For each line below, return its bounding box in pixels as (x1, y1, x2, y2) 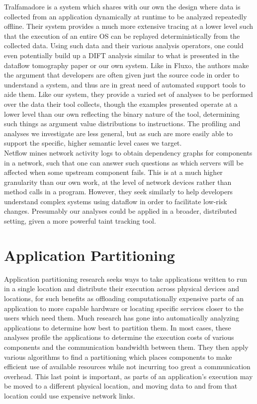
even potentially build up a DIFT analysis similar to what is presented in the (4, 50, 239, 60)
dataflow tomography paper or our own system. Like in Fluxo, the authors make (4, 60, 249, 70)
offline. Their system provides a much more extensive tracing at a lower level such (4, 21, 253, 31)
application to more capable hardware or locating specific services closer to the (4, 303, 244, 313)
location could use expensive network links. (4, 390, 135, 401)
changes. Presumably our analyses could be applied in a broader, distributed (4, 206, 237, 216)
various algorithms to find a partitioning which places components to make (4, 351, 232, 362)
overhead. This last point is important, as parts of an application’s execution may (4, 371, 253, 381)
